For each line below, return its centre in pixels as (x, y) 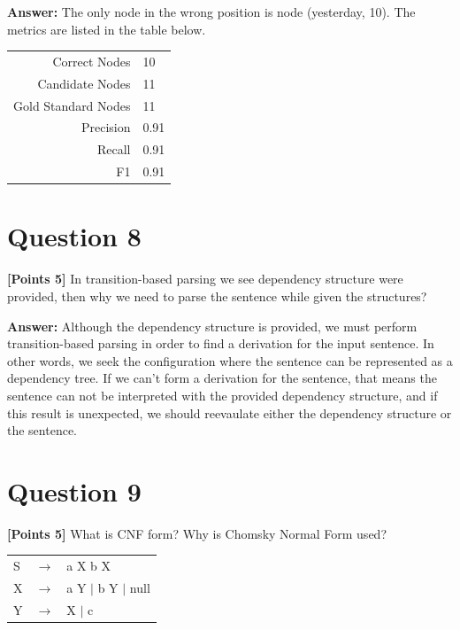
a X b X (89, 566)
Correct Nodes (92, 61)
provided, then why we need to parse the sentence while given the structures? (217, 296)
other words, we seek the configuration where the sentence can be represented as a (230, 360)
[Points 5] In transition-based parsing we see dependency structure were (205, 279)
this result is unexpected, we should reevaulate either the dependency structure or (230, 412)
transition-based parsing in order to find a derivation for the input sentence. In (221, 343)
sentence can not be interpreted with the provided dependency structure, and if (222, 395)
